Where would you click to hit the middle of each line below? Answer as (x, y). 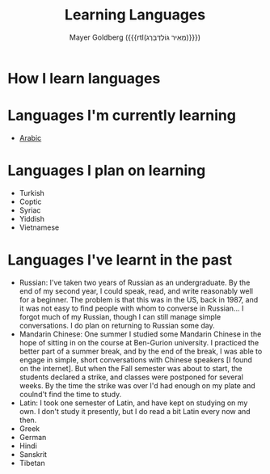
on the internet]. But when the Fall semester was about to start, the (131, 368)
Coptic (30, 201)
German (33, 437)
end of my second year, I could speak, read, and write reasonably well (136, 291)
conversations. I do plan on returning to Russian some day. (117, 325)
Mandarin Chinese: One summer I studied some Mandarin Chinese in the (140, 334)
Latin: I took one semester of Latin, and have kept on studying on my (133, 403)
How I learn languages (84, 78)
